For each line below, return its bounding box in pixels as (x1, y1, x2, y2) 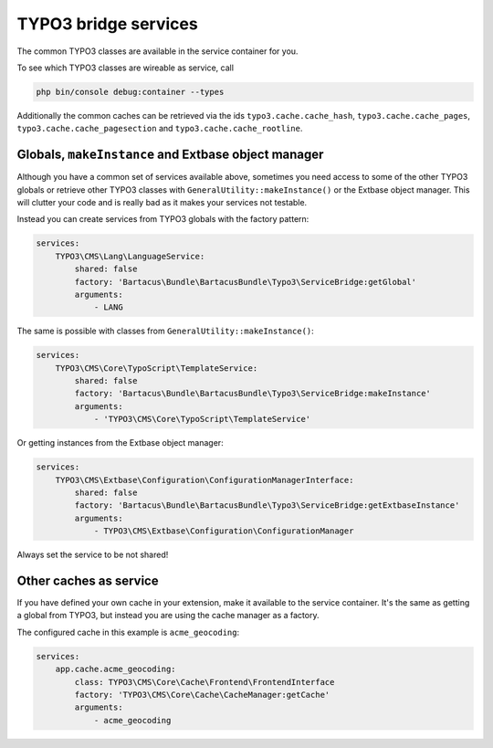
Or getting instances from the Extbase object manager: (16, 437, 224, 448)
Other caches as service (16, 573, 159, 588)
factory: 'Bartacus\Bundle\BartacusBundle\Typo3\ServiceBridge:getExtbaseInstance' (74, 500, 460, 511)
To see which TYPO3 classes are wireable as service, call (16, 62, 235, 73)
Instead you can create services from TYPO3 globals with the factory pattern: (16, 214, 309, 225)
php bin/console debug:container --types (36, 87, 225, 97)
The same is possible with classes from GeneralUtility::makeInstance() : (16, 325, 314, 337)
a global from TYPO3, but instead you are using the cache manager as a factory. (16, 610, 320, 621)
